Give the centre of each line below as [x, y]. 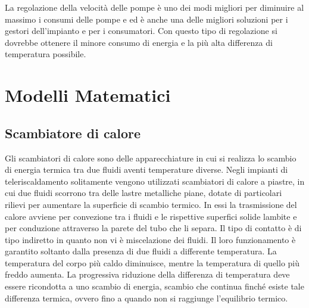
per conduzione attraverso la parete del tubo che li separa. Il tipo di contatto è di [153, 228]
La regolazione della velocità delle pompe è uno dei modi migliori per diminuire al [154, 7]
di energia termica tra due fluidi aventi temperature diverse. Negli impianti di [146, 169]
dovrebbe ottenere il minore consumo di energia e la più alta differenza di [139, 42]
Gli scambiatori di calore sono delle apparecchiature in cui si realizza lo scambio [151, 158]
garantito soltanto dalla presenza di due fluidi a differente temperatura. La [141, 251]
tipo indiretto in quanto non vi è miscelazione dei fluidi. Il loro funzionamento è [150, 239]
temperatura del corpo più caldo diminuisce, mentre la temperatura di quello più [152, 262]
